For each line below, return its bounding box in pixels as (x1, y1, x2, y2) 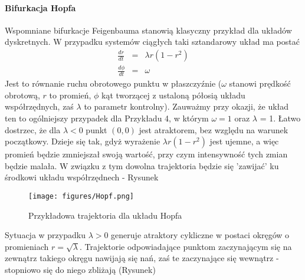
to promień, (49, 88, 91, 101)
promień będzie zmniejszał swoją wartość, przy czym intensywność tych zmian (5, 148, 288, 160)
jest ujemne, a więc (209, 135, 279, 147)
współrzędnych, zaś (5, 100, 74, 113)
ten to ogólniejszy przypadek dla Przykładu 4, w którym (5, 111, 209, 124)
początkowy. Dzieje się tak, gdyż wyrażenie (5, 135, 160, 147)
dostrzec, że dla (5, 123, 61, 136)
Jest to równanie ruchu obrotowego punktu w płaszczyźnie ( (5, 77, 222, 90)
